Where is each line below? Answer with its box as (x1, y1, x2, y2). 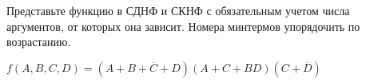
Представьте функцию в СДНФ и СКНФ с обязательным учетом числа (6, 2, 350, 18)
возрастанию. (6, 33, 71, 50)
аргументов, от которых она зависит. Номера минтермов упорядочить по (6, 17, 360, 34)
